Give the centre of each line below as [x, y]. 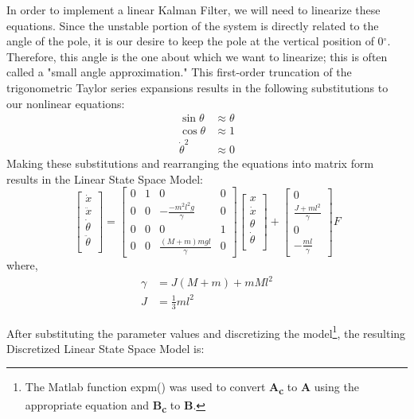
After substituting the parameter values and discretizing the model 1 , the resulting [206, 332]
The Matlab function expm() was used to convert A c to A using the [192, 388]
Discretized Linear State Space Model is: [105, 348]
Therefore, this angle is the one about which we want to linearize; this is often [197, 56]
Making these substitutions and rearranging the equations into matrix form [190, 163]
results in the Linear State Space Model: [105, 178]
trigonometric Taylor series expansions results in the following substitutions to [197, 87]
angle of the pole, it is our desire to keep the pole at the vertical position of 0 [195, 41]
